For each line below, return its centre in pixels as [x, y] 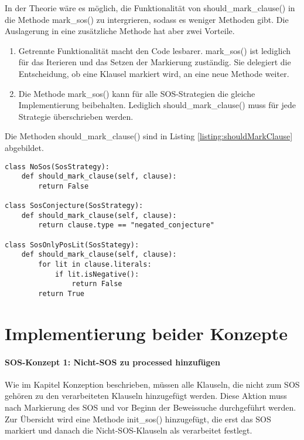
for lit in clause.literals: [95, 265]
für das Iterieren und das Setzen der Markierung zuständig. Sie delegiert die [155, 62]
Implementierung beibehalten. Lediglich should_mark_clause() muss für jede [157, 105]
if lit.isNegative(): [97, 274]
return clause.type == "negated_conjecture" [126, 225]
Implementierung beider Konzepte [146, 333]
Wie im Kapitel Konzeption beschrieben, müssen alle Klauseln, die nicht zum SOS [152, 384]
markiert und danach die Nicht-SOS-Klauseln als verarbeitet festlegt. [129, 430]
